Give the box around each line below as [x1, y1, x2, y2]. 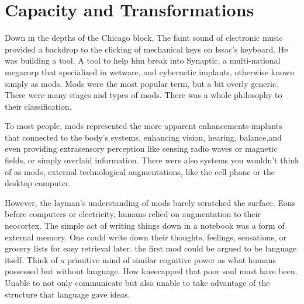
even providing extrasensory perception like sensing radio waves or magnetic [5, 142, 278, 155]
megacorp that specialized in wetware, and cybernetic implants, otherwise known [5, 65, 295, 78]
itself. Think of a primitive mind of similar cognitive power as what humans [5, 253, 276, 265]
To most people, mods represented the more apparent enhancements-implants [5, 120, 282, 132]
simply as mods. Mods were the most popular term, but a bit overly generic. [5, 77, 279, 89]
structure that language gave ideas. [5, 288, 130, 300]
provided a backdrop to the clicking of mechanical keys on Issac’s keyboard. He [5, 43, 288, 55]
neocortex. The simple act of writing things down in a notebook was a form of [5, 219, 285, 232]
